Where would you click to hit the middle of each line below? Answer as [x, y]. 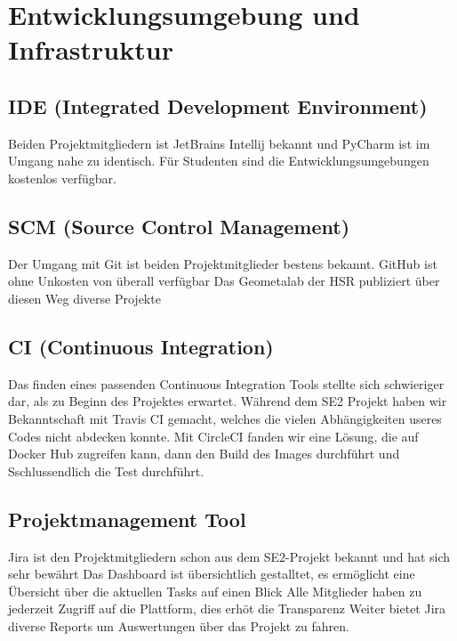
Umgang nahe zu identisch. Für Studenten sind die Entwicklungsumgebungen [219, 161]
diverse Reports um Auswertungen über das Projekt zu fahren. [179, 625]
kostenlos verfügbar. [62, 178]
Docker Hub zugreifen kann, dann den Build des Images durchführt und [204, 454]
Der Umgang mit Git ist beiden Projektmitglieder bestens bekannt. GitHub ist [223, 263]
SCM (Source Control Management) [179, 226]
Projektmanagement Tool [127, 519]
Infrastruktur [91, 49]
